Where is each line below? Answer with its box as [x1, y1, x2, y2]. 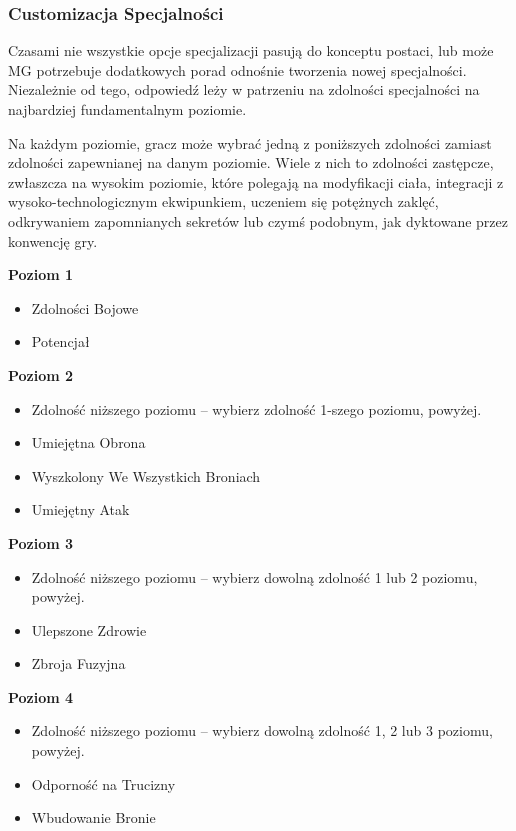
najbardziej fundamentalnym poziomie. [8, 99, 247, 119]
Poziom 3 [8, 532, 74, 553]
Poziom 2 [8, 364, 74, 385]
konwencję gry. [8, 230, 98, 251]
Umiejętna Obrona [31, 432, 146, 453]
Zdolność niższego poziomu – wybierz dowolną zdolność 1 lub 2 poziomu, [31, 566, 478, 587]
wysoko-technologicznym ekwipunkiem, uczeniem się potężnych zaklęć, [8, 191, 439, 212]
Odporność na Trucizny [31, 773, 176, 794]
